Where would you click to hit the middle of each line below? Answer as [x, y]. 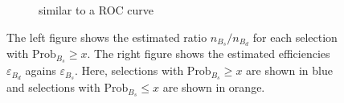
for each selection [295, 37]
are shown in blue [289, 70]
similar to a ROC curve [96, 10]
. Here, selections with [129, 70]
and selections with [53, 87]
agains [41, 70]
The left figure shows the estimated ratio [107, 37]
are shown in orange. [214, 87]
